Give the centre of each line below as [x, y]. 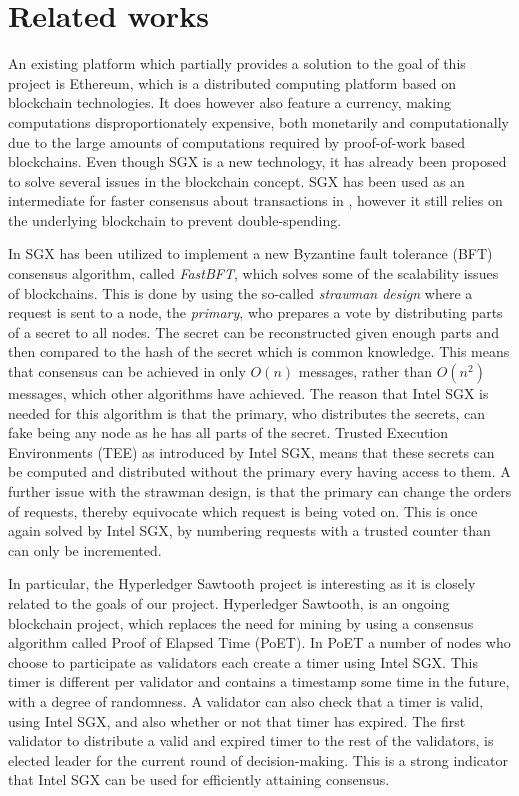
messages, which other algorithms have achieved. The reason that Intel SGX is [248, 393]
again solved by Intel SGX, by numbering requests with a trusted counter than [249, 530]
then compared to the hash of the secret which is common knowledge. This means [259, 351]
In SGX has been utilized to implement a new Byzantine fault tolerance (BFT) [250, 253]
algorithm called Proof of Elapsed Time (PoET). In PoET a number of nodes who [259, 642]
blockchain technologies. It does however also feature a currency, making [229, 102]
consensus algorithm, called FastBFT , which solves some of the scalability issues [253, 273]
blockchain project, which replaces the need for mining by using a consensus [241, 622]
